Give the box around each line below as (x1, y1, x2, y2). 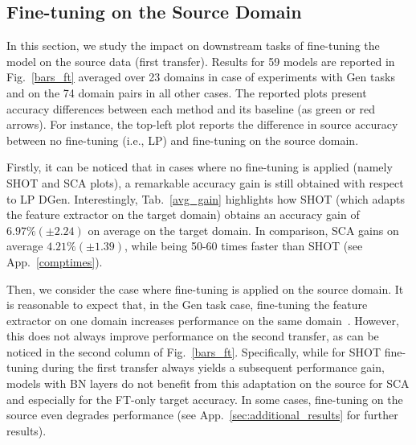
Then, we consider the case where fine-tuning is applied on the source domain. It (6, 280, 404, 297)
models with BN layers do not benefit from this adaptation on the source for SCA (6, 375, 410, 392)
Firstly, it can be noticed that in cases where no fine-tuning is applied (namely (6, 159, 393, 175)
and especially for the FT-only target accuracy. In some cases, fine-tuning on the (6, 390, 403, 407)
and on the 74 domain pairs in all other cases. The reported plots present (6, 84, 367, 101)
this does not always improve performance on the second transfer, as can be (6, 328, 379, 344)
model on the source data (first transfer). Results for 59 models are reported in (6, 52, 395, 69)
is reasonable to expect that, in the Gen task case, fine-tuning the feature (6, 296, 368, 313)
